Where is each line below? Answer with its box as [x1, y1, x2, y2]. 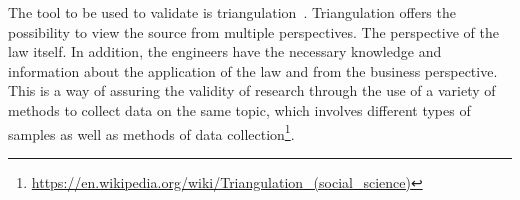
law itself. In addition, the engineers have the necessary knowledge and [8, 41, 442, 62]
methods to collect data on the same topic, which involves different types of [8, 99, 471, 120]
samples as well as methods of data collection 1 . [8, 120, 295, 144]
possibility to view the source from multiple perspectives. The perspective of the [8, 21, 499, 42]
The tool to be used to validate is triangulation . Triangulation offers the [8, 2, 456, 22]
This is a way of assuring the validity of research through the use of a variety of [8, 80, 496, 101]
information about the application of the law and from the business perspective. [8, 60, 498, 81]
